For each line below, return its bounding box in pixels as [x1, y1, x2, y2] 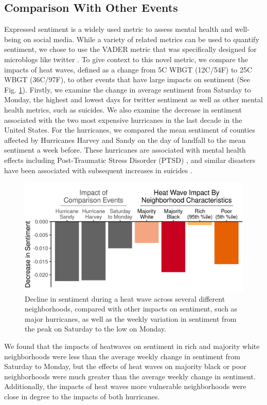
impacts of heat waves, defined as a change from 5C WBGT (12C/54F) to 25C [4, 64, 253, 75]
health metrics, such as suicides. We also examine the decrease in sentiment [4, 104, 242, 115]
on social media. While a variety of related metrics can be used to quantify [23, 33, 259, 44]
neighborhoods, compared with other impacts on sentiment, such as [25, 303, 238, 314]
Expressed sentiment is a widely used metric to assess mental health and [4, 24, 233, 34]
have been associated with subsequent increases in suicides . [4, 164, 192, 175]
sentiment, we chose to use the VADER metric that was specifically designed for [4, 44, 257, 54]
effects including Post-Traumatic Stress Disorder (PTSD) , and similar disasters [4, 154, 256, 165]
